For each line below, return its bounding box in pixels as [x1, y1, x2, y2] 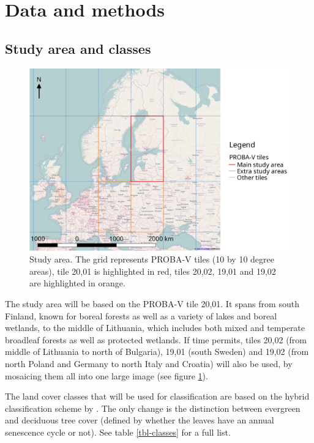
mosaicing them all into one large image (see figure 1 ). [5, 369, 208, 382]
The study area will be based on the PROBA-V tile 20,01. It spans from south [5, 297, 299, 310]
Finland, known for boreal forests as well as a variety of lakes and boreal [5, 309, 277, 322]
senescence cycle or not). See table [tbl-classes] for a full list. [5, 426, 231, 439]
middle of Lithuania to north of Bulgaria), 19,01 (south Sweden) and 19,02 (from [5, 345, 309, 358]
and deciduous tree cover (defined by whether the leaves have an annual [5, 414, 274, 426]
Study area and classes [5, 39, 151, 58]
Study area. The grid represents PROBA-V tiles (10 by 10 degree [29, 253, 274, 266]
